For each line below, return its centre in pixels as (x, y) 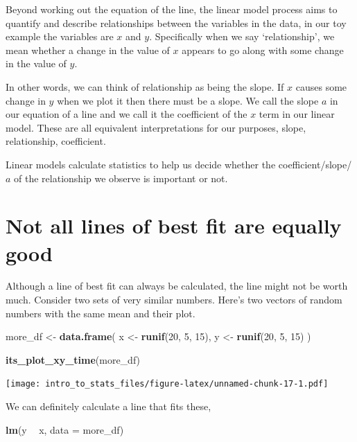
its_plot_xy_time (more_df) (73, 359)
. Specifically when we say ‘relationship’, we (242, 36)
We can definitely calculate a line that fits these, (108, 406)
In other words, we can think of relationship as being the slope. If (145, 86)
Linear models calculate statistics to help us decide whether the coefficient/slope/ (179, 164)
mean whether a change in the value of (88, 50)
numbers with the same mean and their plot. (101, 313)
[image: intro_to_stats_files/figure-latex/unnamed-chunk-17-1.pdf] (167, 384)
